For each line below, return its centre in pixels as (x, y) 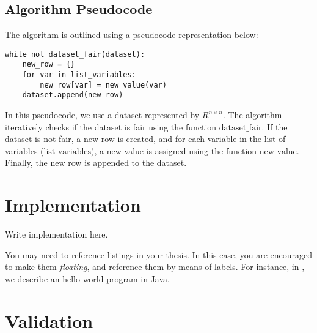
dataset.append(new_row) (73, 95)
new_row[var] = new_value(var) (103, 85)
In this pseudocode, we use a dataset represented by (102, 115)
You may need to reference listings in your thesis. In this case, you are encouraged (159, 254)
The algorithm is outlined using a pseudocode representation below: (132, 35)
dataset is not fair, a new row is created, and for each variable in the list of (145, 139)
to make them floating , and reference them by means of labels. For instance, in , (155, 267)
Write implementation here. (56, 234)
